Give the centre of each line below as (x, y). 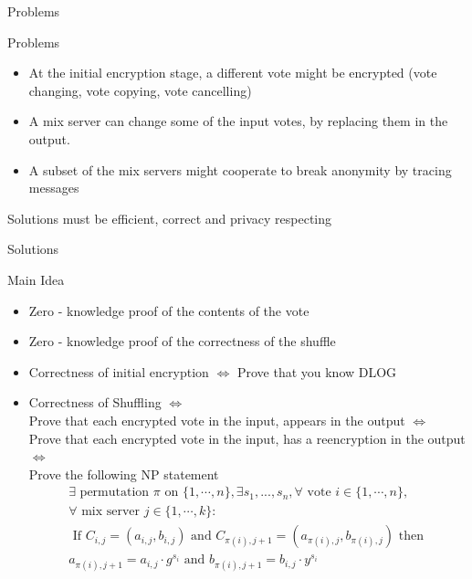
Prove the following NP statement (124, 474)
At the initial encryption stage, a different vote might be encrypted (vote (233, 73)
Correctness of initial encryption (119, 371)
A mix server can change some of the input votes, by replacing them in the (238, 121)
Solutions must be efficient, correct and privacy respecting (170, 218)
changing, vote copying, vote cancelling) (140, 90)
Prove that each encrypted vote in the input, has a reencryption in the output (247, 438)
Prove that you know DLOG (317, 371)
